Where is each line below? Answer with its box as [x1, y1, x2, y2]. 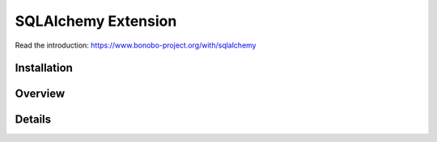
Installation [15, 61, 73, 75]
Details [15, 113, 52, 127]
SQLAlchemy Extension [15, 12, 177, 30]
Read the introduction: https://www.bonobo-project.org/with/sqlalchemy [15, 40, 257, 50]
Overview [15, 87, 66, 101]
